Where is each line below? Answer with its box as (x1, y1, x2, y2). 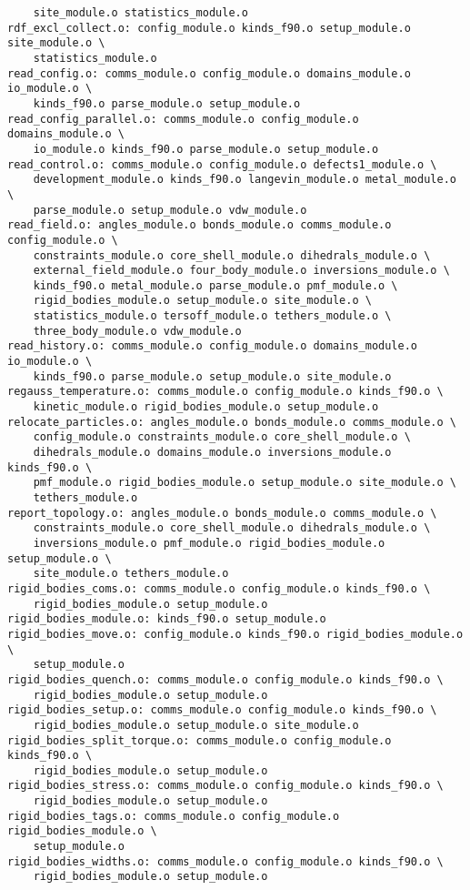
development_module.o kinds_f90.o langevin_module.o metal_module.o (33, 173, 456, 187)
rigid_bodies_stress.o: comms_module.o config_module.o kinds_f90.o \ (7, 779, 444, 793)
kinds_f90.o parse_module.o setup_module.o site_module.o (33, 369, 392, 383)
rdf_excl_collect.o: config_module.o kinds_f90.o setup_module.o (7, 21, 411, 35)
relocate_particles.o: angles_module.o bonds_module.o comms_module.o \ (7, 415, 456, 429)
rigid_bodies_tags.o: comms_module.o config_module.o (7, 809, 340, 823)
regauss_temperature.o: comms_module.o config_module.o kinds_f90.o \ (7, 385, 444, 399)
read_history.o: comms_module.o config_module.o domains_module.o (7, 339, 418, 353)
